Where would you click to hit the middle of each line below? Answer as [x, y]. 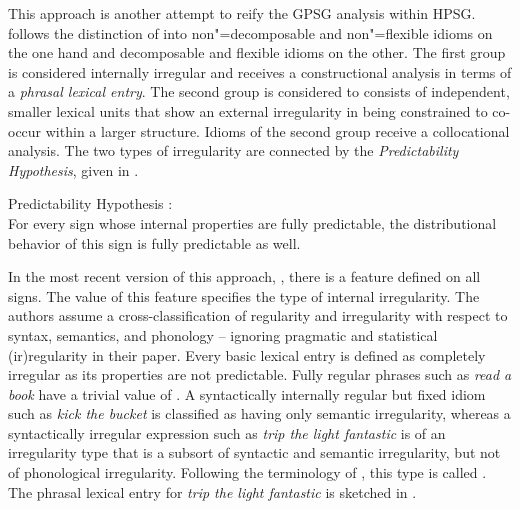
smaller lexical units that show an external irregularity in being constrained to [248, 110]
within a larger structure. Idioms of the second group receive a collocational [277, 130]
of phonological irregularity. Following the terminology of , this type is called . [247, 472]
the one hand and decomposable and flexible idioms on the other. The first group [257, 52]
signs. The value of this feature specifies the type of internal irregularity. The [244, 295]
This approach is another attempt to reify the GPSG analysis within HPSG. [242, 13]
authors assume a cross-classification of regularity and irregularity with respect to [258, 315]
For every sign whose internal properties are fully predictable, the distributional [252, 222]
